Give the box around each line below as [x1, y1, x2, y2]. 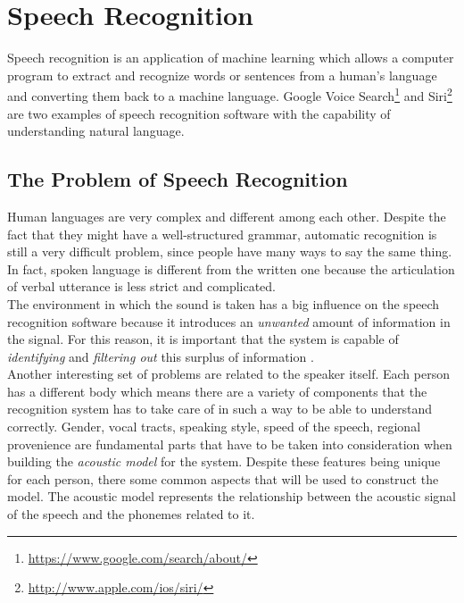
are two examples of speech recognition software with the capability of [7, 104, 391, 122]
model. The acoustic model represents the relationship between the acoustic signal [7, 487, 456, 506]
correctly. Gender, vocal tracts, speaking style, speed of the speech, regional [7, 417, 421, 436]
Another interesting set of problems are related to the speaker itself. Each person [7, 364, 450, 383]
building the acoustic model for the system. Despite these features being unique [7, 452, 441, 471]
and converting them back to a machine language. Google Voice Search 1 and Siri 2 [7, 84, 452, 105]
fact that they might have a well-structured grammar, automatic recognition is [7, 224, 437, 243]
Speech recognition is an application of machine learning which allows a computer [7, 48, 454, 67]
